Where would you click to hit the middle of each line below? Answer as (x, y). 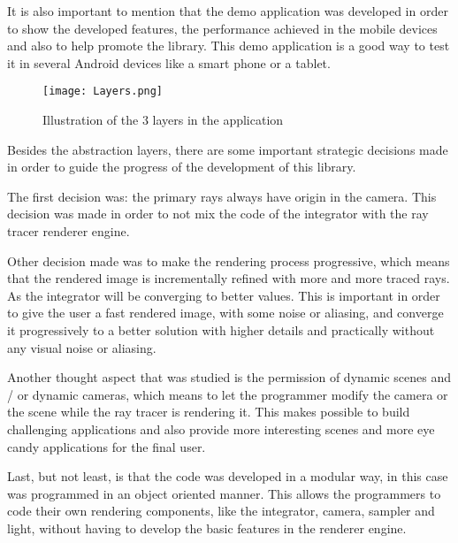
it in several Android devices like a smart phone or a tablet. (169, 62)
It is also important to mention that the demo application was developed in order (228, 11)
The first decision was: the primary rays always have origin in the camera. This (222, 196)
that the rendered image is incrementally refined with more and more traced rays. (229, 278)
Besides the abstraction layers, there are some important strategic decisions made (228, 149)
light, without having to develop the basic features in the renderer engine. (207, 528)
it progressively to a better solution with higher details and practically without (221, 329)
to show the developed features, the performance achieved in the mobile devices (222, 28)
